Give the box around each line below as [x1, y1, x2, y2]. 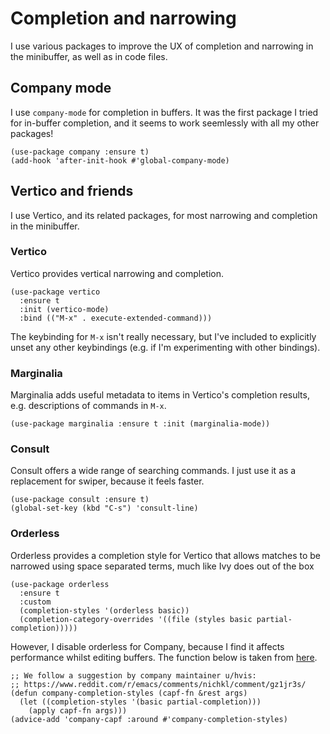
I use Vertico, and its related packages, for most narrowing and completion [10, 209, 318, 221]
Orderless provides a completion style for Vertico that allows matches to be [10, 549, 322, 561]
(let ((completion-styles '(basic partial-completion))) [19, 697, 262, 707]
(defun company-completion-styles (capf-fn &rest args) [10, 688, 248, 698]
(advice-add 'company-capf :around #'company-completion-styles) [10, 714, 288, 724]
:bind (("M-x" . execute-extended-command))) [19, 313, 213, 323]
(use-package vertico [10, 287, 101, 297]
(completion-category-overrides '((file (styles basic [19, 614, 253, 624]
